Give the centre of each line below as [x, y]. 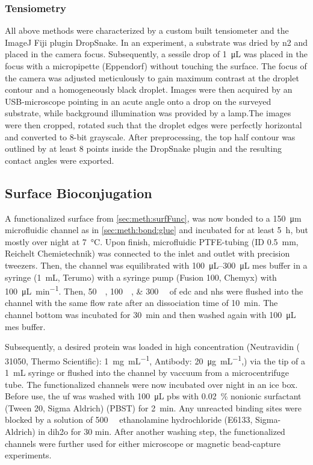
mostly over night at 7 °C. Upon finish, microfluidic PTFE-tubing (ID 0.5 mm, [152, 241]
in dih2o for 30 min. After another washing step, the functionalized [162, 431]
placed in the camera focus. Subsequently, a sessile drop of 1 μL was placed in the [156, 54]
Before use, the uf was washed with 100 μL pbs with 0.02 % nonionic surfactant [153, 396]
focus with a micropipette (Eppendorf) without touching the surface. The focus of [156, 66]
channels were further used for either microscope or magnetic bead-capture [143, 443]
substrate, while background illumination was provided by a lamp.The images [148, 113]
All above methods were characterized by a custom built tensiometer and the [147, 30]
